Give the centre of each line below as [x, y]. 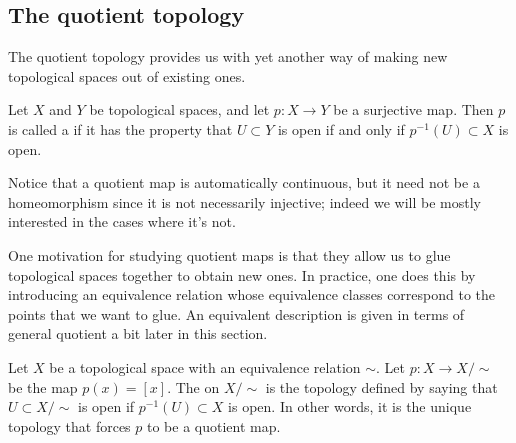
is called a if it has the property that [120, 128]
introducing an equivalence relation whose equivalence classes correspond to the [252, 294]
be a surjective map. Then [413, 109]
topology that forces [69, 425]
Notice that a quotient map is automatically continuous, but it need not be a [244, 182]
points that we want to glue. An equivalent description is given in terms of [236, 313]
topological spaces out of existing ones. [127, 75]
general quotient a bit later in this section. [138, 333]
